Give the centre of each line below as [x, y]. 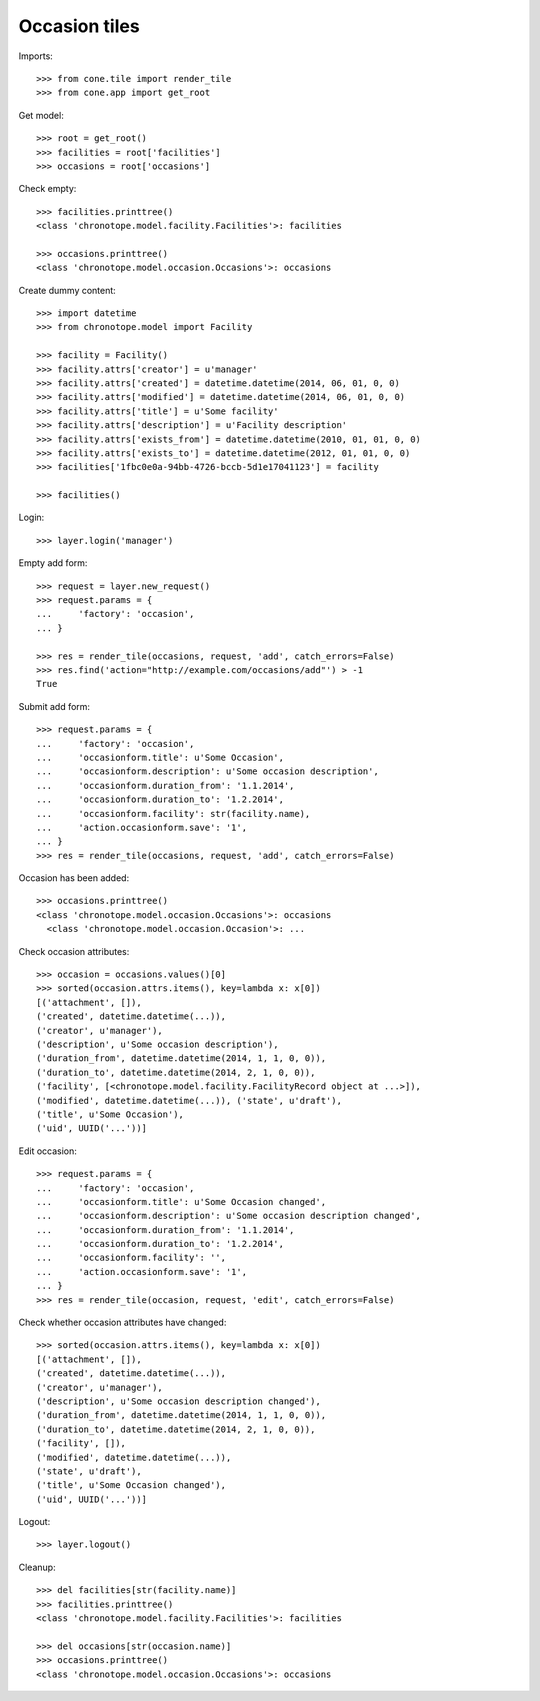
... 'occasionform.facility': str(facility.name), [173, 813]
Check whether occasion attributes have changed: [122, 1322]
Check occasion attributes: [74, 951]
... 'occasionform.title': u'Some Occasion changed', [181, 1201]
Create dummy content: [67, 290]
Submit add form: [54, 706]
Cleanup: [37, 1567]
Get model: [41, 115]
